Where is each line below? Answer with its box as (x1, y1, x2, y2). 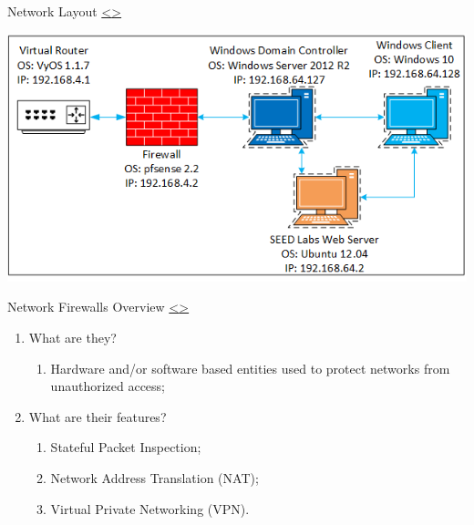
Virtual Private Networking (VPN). (50, 499, 250, 518)
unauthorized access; (50, 376, 166, 396)
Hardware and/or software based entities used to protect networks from (50, 358, 450, 377)
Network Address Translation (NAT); (50, 468, 259, 488)
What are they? (28, 328, 117, 347)
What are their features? (28, 407, 167, 426)
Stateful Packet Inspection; (50, 437, 201, 457)
